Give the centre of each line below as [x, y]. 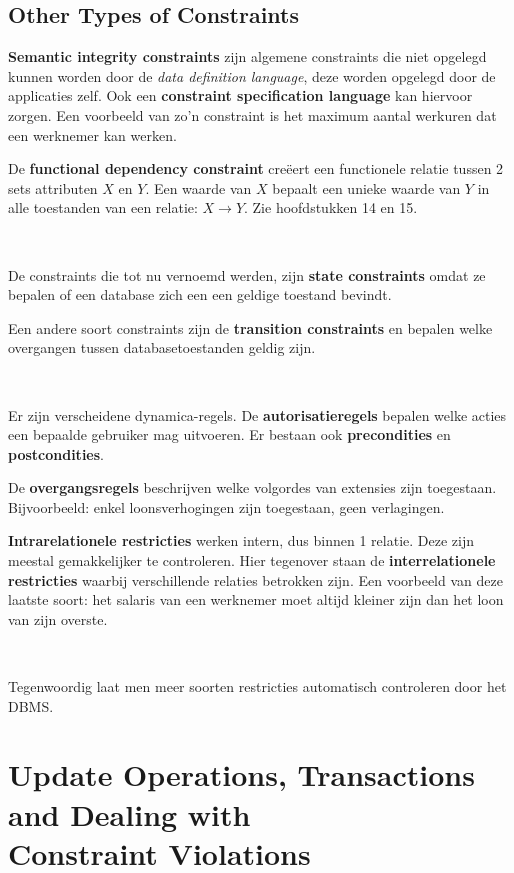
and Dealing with [129, 813]
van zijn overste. [58, 618]
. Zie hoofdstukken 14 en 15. [331, 207]
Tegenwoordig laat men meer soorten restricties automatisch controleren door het [257, 686]
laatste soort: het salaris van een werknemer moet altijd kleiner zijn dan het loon [256, 599]
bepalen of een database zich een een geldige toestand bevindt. [200, 294]
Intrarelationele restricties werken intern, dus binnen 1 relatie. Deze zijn [241, 540]
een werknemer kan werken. [92, 134]
